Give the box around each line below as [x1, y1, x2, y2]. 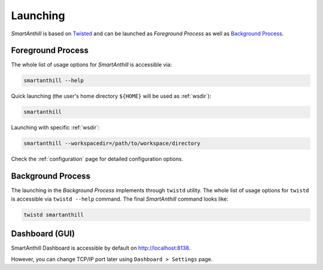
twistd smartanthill [23, 211, 84, 218]
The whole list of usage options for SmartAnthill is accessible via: [11, 61, 172, 68]
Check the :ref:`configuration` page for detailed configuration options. [11, 156, 184, 163]
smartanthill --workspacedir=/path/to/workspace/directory [23, 140, 200, 147]
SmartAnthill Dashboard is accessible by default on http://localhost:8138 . [11, 244, 191, 251]
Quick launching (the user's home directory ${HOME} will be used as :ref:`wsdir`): [11, 93, 212, 100]
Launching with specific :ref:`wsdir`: [11, 124, 100, 131]
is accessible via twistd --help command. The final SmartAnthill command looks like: [11, 195, 228, 202]
